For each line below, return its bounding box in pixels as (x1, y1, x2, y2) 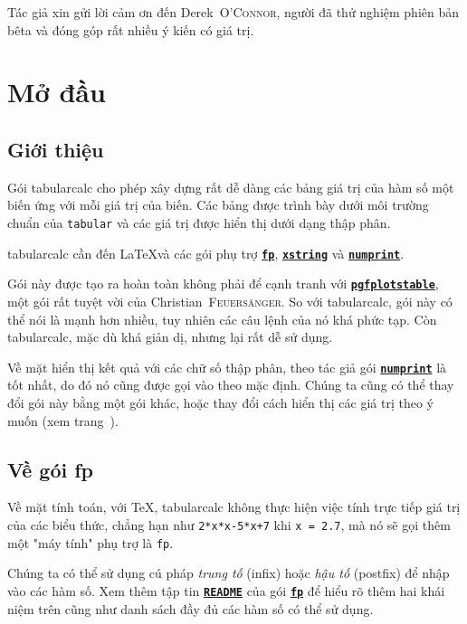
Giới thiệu (7, 135, 104, 163)
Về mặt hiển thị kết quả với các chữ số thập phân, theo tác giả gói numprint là (7, 357, 447, 376)
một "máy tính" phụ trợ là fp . (7, 533, 174, 552)
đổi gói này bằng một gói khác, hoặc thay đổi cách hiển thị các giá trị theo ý (7, 392, 434, 411)
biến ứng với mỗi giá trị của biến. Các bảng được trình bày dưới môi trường (7, 195, 429, 214)
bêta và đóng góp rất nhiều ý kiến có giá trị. (7, 20, 254, 39)
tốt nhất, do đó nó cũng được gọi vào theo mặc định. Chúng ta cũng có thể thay (7, 375, 454, 394)
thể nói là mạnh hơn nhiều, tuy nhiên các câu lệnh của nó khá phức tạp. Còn (7, 309, 437, 328)
